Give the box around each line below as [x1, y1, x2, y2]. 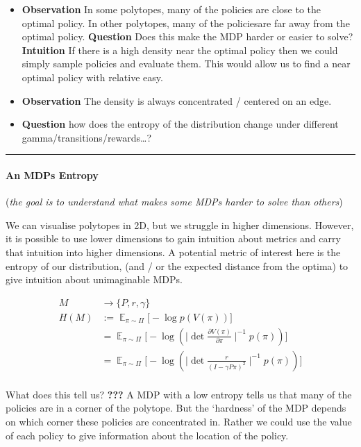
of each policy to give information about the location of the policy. [6, 428, 289, 442]
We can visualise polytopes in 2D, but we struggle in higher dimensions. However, [6, 217, 354, 232]
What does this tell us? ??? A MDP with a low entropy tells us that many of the [6, 387, 352, 401]
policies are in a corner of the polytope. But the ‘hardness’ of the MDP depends [6, 400, 346, 415]
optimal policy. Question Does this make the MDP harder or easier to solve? [22, 29, 353, 44]
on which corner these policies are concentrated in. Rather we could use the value [6, 414, 352, 429]
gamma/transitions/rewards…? [22, 130, 152, 144]
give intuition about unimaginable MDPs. [6, 272, 183, 287]
